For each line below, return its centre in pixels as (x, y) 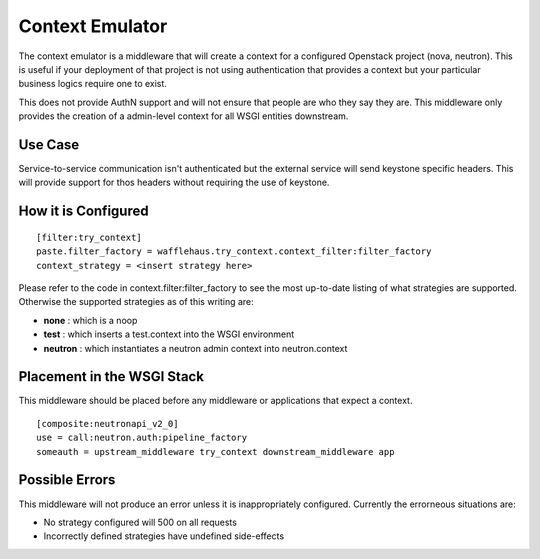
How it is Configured (83, 211)
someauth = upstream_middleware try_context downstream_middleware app (215, 451)
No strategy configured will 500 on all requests (140, 522)
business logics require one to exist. (92, 84)
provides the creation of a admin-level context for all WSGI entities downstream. (183, 116)
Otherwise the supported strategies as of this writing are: (136, 302)
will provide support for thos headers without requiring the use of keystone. (174, 182)
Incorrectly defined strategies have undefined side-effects (164, 536)
